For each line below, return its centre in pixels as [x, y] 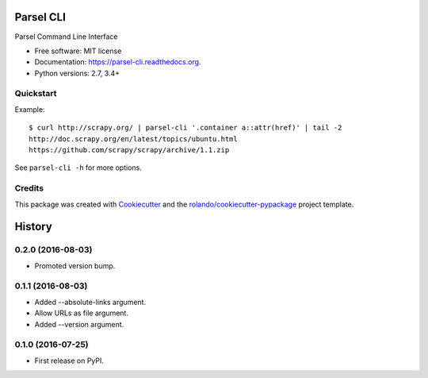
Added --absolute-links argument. [90, 302]
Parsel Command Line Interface [66, 37]
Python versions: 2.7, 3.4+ [77, 73]
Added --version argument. [79, 324]
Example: [30, 109]
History [34, 227]
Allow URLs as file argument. [81, 313]
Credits [29, 188]
